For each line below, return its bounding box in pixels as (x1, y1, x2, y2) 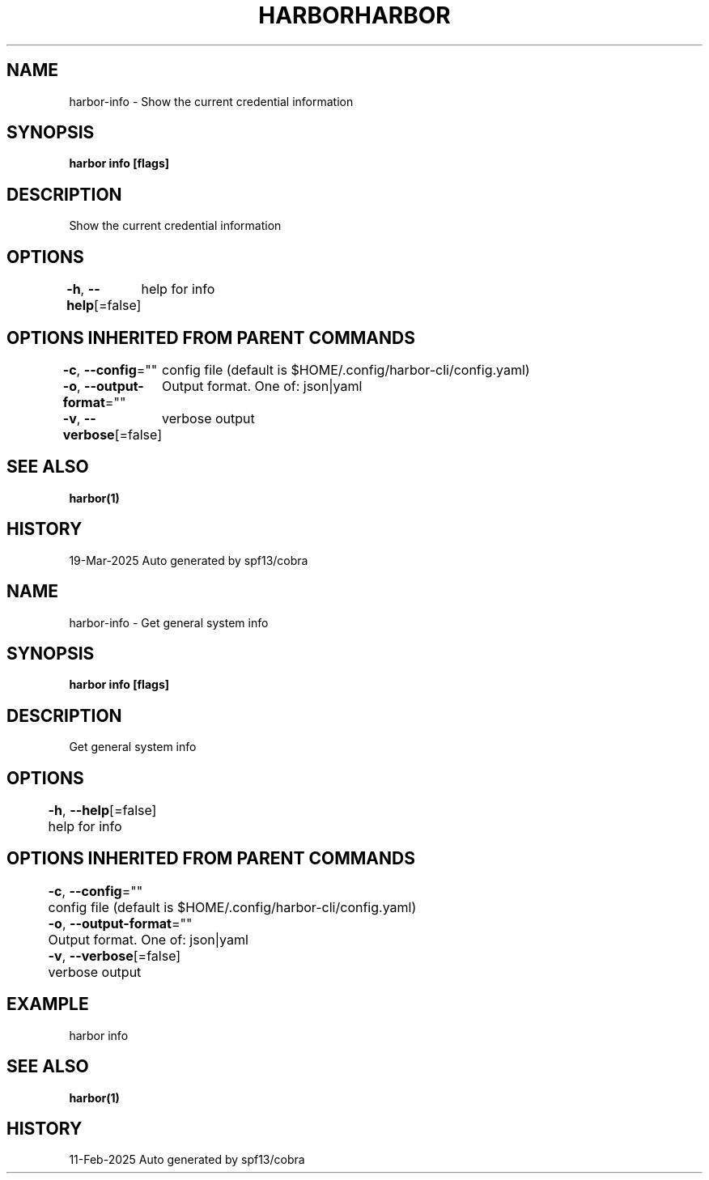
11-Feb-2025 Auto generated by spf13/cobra (69, 1152, 305, 1167)
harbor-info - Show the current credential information (69, 94, 354, 108)
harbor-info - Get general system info (69, 615, 269, 630)
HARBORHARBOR (258, 2, 451, 29)
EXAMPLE (6, 994, 89, 1015)
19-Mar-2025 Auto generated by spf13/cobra (69, 553, 308, 567)
